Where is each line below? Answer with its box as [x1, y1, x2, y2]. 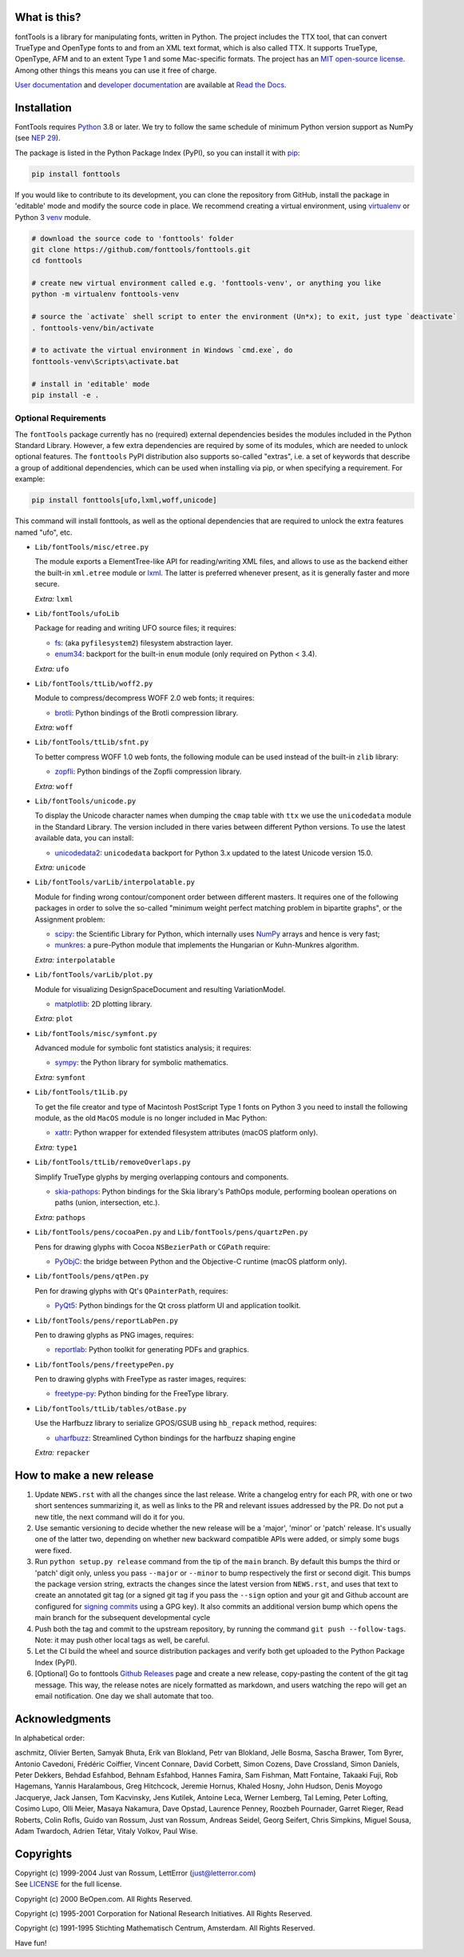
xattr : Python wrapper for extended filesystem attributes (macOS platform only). [54, 1128, 319, 1138]
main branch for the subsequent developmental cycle [34, 1613, 211, 1623]
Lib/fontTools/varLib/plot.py [34, 970, 153, 979]
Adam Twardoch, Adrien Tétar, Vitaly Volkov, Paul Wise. [14, 1826, 198, 1835]
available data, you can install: [34, 833, 134, 843]
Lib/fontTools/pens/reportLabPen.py [34, 1316, 179, 1325]
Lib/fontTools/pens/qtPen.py [34, 1272, 149, 1281]
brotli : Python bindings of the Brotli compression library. [54, 708, 239, 718]
